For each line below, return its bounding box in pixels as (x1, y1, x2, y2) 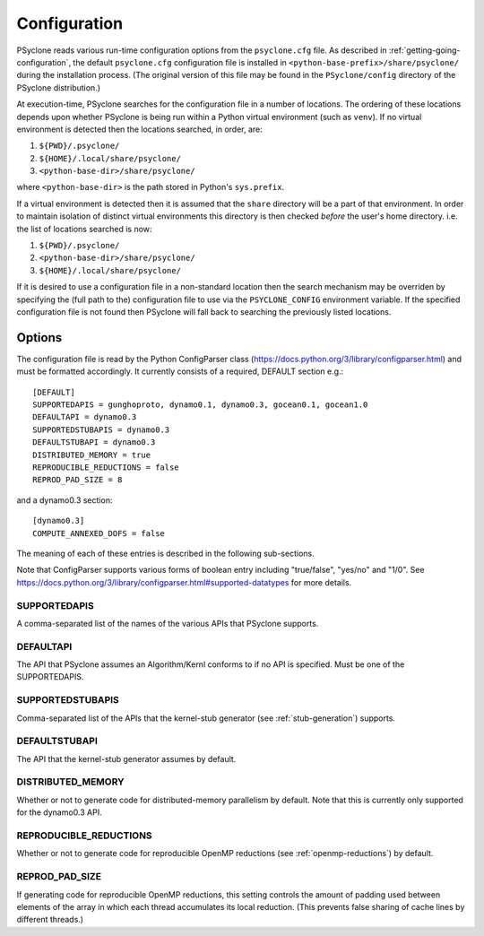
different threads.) (16, 914, 84, 925)
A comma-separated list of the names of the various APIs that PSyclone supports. (16, 618, 319, 628)
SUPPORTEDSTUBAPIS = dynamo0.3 (32, 424, 170, 435)
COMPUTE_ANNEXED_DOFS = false (32, 528, 166, 538)
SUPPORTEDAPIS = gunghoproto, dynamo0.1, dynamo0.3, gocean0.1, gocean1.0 (32, 400, 368, 410)
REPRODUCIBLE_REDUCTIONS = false (32, 463, 179, 472)
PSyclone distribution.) (16, 82, 101, 93)
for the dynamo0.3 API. (16, 807, 102, 818)
